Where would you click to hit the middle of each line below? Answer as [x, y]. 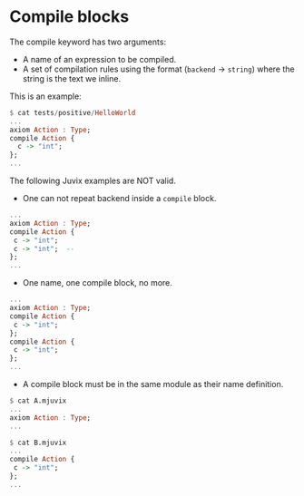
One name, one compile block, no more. [97, 283]
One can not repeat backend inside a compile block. [119, 199]
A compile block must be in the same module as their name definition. [153, 384]
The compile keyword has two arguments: [88, 42]
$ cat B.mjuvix [38, 443]
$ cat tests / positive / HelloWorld [73, 112]
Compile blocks [69, 17]
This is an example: [45, 96]
